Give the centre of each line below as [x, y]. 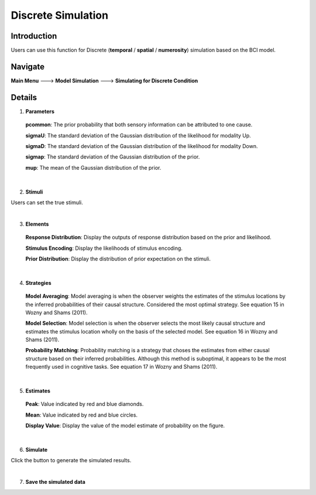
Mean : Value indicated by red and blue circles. [81, 415]
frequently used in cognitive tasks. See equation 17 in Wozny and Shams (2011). [121, 367]
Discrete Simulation [59, 15]
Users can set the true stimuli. [47, 202]
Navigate [28, 66]
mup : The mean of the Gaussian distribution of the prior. [93, 167]
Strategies [39, 283]
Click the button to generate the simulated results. [71, 460]
